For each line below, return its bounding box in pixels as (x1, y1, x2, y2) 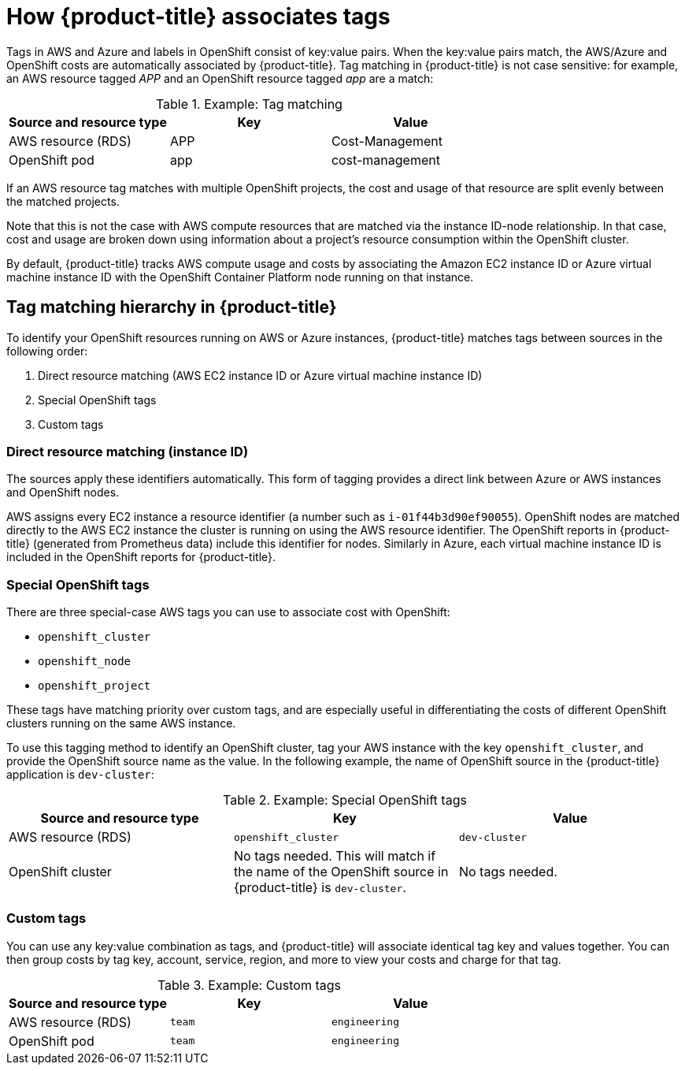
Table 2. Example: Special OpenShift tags (223, 792, 467, 809)
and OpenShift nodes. (6, 485, 120, 500)
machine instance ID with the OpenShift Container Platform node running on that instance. (6, 270, 474, 284)
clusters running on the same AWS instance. (6, 716, 236, 731)
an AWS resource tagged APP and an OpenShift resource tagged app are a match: (6, 71, 434, 85)
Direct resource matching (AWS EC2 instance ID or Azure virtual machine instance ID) (38, 368, 483, 382)
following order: (6, 344, 88, 358)
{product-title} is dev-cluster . (233, 879, 406, 896)
